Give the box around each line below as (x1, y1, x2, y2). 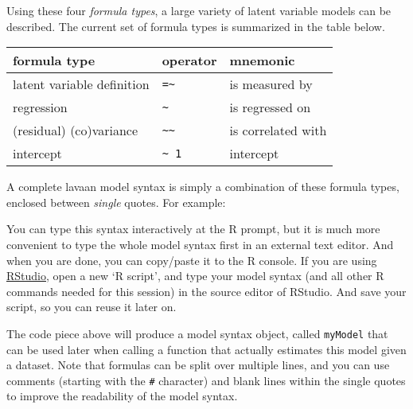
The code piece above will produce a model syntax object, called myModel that (6, 325, 388, 341)
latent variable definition (13, 75, 150, 94)
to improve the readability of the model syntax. (6, 388, 238, 404)
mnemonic (229, 51, 295, 70)
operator (162, 51, 217, 70)
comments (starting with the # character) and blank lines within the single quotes (6, 372, 406, 388)
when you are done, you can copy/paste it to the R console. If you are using (6, 251, 377, 268)
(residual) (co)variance (13, 121, 138, 140)
